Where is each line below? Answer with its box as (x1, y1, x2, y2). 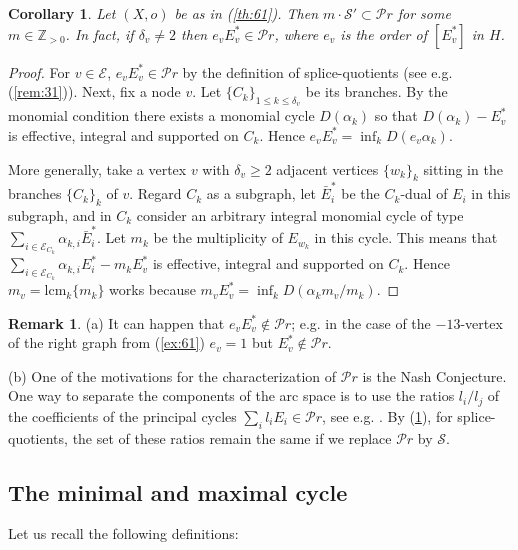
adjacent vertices (276, 158, 379, 179)
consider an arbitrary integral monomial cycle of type (136, 204, 464, 225)
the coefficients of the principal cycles (8, 405, 237, 426)
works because (109, 279, 196, 300)
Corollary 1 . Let (8, 3, 116, 23)
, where (274, 23, 319, 44)
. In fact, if (65, 23, 134, 44)
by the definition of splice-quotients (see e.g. (182, 61, 453, 82)
